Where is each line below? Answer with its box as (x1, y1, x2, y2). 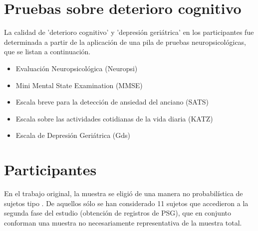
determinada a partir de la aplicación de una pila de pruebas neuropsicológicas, (4, 36, 247, 47)
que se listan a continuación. (4, 46, 91, 57)
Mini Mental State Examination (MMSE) (15, 80, 143, 90)
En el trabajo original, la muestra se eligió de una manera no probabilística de (4, 188, 243, 198)
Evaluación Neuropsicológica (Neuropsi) (15, 63, 138, 73)
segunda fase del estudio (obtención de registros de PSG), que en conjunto (4, 208, 231, 218)
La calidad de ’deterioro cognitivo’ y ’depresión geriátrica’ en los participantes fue (4, 27, 254, 37)
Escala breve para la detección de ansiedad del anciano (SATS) (15, 97, 209, 107)
